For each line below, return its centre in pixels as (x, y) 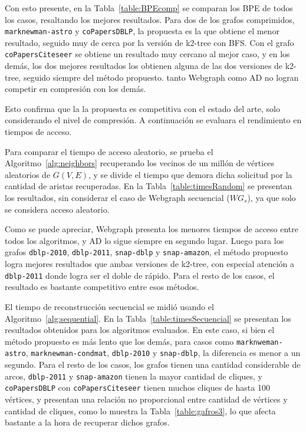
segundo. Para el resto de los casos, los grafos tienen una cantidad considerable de (153, 364)
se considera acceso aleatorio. (57, 209)
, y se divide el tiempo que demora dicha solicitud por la (190, 174)
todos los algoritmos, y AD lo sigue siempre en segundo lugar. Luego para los (144, 240)
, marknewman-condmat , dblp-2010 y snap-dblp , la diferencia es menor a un (163, 353)
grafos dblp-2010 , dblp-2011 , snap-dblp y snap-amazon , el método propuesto (147, 252)
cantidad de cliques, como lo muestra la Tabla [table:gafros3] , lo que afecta (140, 410)
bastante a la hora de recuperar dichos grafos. (87, 422)
